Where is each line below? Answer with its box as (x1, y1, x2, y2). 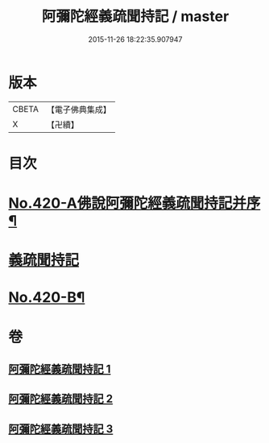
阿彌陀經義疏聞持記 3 (8, 422, 114, 436)
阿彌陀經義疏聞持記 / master (41, 7, 230, 26)
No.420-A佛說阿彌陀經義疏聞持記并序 (8, 194, 261, 213)
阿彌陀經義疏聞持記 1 (8, 362, 111, 376)
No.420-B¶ (8, 288, 85, 307)
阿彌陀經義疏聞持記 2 (8, 392, 114, 406)
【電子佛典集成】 (46, 104, 111, 115)
